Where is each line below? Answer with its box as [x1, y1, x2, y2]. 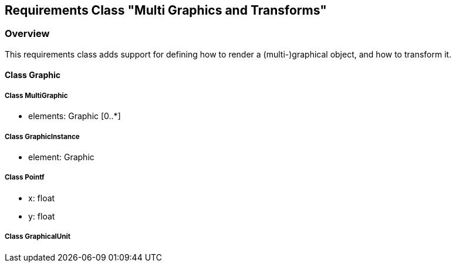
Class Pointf [5, 173, 45, 182]
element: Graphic [28, 151, 94, 162]
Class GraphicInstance [5, 132, 80, 141]
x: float [28, 192, 55, 203]
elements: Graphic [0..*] [28, 111, 121, 121]
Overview [5, 28, 50, 40]
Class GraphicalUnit [5, 232, 70, 241]
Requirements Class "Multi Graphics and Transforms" [5, 3, 327, 18]
